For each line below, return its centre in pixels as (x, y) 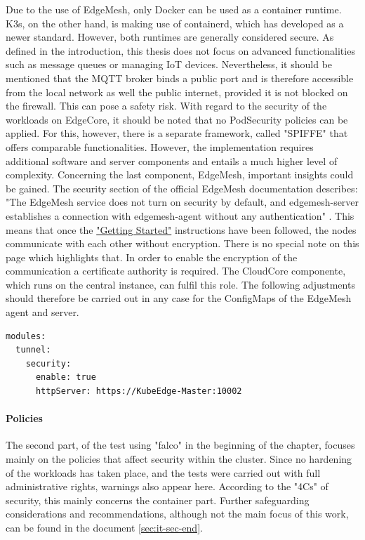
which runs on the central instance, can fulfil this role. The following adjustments (180, 284)
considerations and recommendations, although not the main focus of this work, (177, 514)
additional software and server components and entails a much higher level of (172, 160)
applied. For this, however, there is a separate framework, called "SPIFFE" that (177, 133)
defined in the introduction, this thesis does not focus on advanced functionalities (180, 50)
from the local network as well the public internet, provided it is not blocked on (177, 92)
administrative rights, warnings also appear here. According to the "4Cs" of (167, 486)
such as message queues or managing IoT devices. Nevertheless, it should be (169, 64)
